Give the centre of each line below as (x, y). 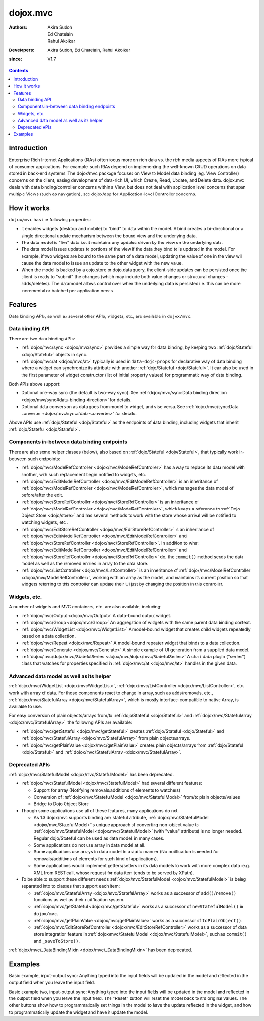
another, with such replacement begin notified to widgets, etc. (84, 474)
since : (15, 59)
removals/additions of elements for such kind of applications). (96, 859)
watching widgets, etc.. (45, 522)
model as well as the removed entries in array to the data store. (85, 563)
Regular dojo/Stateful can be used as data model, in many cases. (99, 838)
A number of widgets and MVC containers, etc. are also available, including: (85, 607)
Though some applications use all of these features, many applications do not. (100, 811)
